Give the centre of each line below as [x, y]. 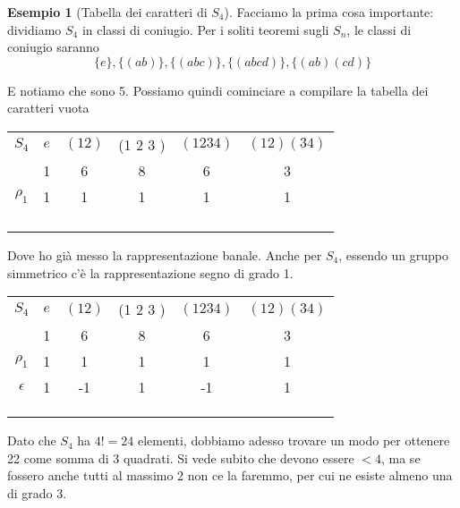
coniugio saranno [53, 47]
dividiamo [34, 29]
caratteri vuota [48, 108]
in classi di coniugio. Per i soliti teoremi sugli [205, 29]
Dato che [32, 440]
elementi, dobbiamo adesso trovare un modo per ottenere [294, 440]
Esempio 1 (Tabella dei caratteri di [107, 12]
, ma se [400, 457]
